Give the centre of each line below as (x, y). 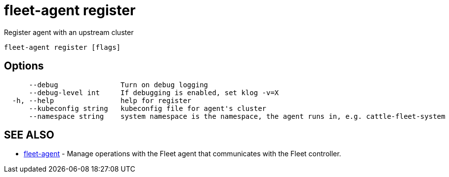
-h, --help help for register (102, 100)
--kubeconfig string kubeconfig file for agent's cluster (148, 108)
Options (24, 66)
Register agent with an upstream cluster (69, 32)
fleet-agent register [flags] (62, 47)
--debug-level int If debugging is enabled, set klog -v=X (154, 92)
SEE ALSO (29, 135)
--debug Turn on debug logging (119, 85)
